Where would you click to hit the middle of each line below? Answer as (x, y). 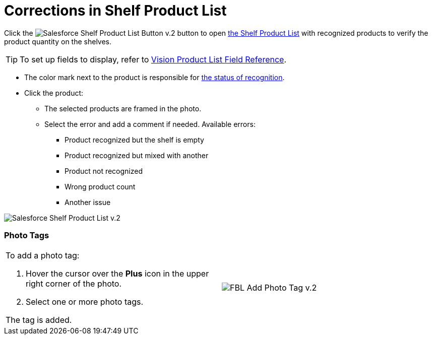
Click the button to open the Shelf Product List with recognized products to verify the (216, 33)
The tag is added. (39, 320)
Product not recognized (104, 171)
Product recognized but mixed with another (137, 155)
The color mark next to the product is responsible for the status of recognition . (155, 77)
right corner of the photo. (74, 283)
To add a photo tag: (43, 255)
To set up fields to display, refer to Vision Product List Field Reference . (153, 59)
